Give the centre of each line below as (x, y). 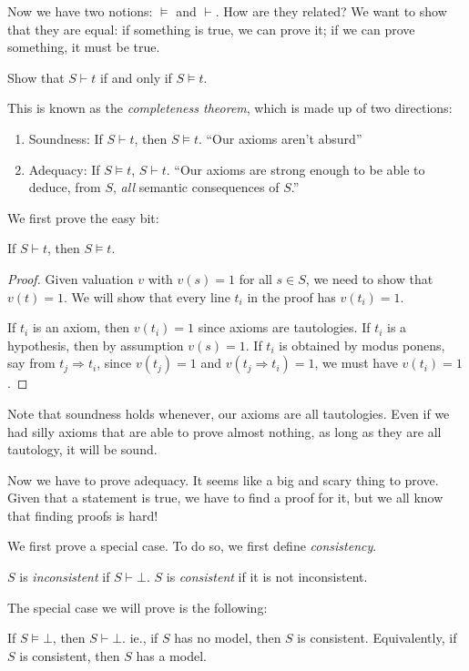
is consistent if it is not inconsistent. (267, 577)
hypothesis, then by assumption (96, 345)
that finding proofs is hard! (83, 515)
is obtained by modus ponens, (362, 345)
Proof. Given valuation (71, 278)
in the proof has (291, 296)
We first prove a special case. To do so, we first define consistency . (192, 546)
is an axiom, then (81, 327)
